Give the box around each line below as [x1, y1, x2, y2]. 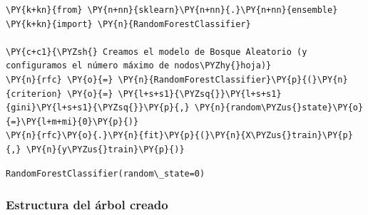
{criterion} [6, 88, 62, 99]
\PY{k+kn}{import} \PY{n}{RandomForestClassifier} [6, 19, 251, 29]
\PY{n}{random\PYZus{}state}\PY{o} [194, 103, 364, 113]
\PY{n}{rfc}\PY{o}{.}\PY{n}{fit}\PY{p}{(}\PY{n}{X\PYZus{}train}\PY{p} [6, 130, 353, 141]
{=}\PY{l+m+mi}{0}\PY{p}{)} [6, 116, 139, 127]
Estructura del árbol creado [6, 196, 168, 214]
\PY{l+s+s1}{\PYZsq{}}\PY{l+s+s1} [118, 88, 282, 99]
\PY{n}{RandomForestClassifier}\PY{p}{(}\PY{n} [118, 74, 348, 85]
